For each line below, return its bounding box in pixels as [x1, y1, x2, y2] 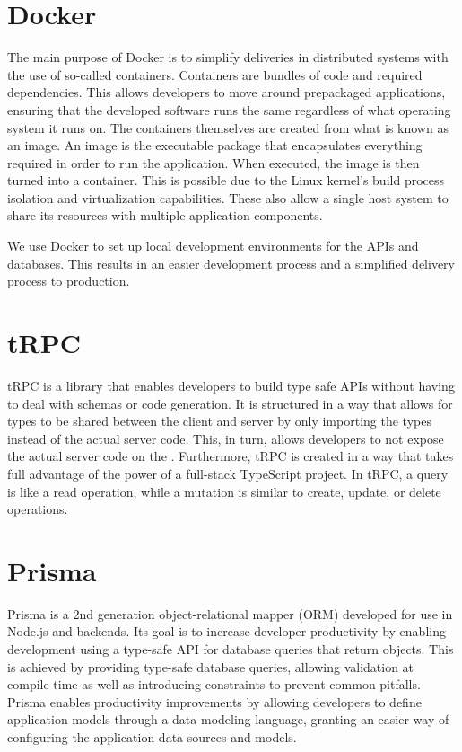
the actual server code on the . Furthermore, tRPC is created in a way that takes [7, 447, 454, 465]
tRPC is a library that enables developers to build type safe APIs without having [7, 376, 455, 394]
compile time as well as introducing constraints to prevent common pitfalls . [7, 675, 421, 694]
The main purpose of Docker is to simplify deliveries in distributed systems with [7, 48, 449, 66]
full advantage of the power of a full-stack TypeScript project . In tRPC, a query [7, 464, 449, 482]
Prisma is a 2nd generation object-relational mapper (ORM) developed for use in [7, 604, 453, 623]
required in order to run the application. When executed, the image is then [7, 153, 420, 172]
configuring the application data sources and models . [7, 728, 297, 746]
